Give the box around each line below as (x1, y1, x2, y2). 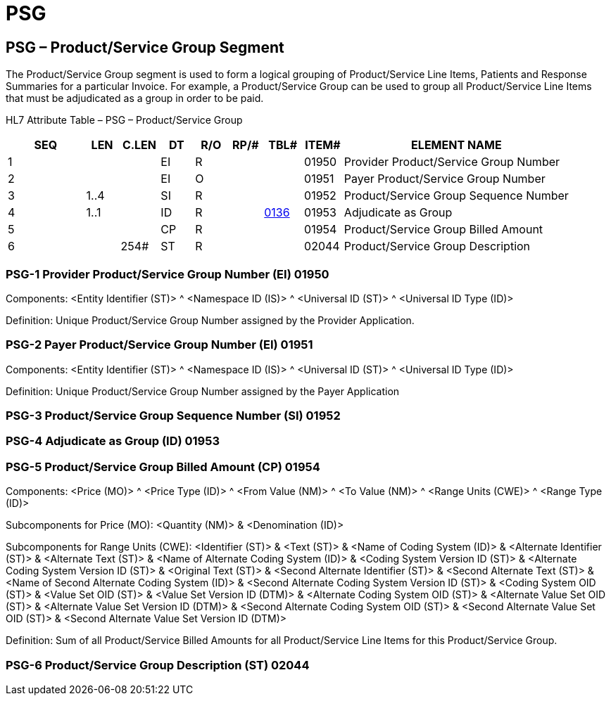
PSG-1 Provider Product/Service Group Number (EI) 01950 (6, 266, 329, 281)
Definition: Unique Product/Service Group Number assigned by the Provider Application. (6, 314, 415, 326)
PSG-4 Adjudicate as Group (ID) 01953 (6, 434, 220, 449)
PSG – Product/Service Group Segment (6, 38, 284, 56)
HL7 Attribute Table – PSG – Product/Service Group (6, 114, 243, 127)
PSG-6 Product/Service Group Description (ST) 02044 (6, 657, 310, 672)
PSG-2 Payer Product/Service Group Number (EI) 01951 (6, 337, 313, 352)
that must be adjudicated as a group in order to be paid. (6, 92, 264, 105)
